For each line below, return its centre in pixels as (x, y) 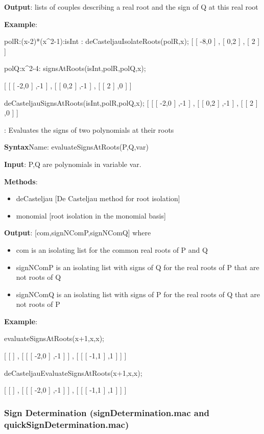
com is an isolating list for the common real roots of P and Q (112, 249)
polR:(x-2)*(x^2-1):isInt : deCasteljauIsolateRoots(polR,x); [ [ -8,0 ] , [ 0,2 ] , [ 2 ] (132, 41)
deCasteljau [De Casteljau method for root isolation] (98, 198)
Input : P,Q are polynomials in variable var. (73, 164)
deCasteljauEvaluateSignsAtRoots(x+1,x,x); (73, 372)
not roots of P (38, 304)
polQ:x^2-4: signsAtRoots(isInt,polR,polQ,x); (75, 68)
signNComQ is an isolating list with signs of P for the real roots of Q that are (138, 294)
